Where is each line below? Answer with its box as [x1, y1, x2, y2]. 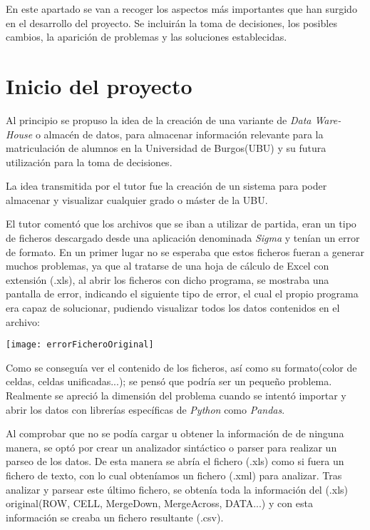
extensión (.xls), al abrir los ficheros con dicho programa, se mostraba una [6, 272, 329, 287]
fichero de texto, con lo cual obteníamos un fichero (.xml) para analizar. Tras [6, 468, 342, 483]
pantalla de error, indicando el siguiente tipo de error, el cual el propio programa [6, 286, 359, 301]
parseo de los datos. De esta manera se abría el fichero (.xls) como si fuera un [6, 454, 344, 469]
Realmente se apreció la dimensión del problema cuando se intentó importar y [6, 388, 346, 403]
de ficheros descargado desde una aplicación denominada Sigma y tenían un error [6, 230, 360, 245]
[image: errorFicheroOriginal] [6, 340, 154, 350]
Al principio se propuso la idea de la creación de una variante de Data [6, 112, 312, 127]
